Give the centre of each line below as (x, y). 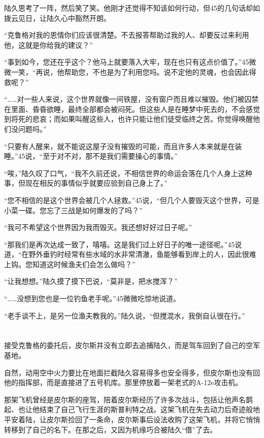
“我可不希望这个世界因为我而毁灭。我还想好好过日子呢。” (98, 227)
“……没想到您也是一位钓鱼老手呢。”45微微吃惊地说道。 (92, 298)
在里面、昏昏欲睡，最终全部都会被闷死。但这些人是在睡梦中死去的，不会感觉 (132, 109)
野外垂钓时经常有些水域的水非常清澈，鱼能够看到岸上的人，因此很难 (142, 254)
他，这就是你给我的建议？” (48, 45)
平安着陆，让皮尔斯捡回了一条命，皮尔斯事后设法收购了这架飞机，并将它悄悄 (132, 419)
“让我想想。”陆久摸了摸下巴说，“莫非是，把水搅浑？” (91, 281)
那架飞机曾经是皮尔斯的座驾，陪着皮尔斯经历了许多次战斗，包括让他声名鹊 (128, 399)
